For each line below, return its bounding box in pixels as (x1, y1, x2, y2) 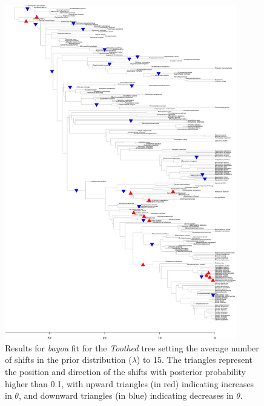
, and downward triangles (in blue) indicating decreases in (18, 389, 234, 402)
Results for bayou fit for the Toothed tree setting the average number (5, 341, 259, 354)
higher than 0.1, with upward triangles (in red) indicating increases (5, 377, 254, 390)
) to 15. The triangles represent (136, 353, 252, 366)
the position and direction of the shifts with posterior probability (5, 365, 246, 377)
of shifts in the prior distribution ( (5, 353, 132, 366)
